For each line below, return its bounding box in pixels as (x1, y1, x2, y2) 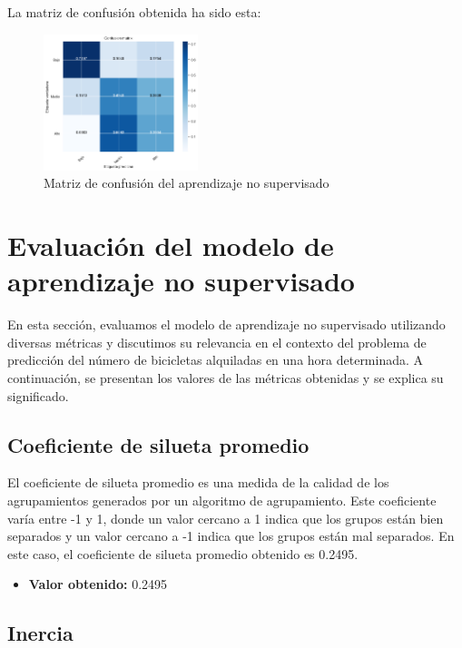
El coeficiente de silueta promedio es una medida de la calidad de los (7, 473, 389, 492)
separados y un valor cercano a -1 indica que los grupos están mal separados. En (7, 526, 455, 545)
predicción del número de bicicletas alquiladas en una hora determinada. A (7, 350, 424, 369)
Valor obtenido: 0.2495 (28, 574, 168, 594)
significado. (7, 386, 69, 405)
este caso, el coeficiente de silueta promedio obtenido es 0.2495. (7, 544, 359, 563)
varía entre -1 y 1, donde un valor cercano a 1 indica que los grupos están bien (7, 508, 444, 527)
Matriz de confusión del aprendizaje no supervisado (44, 173, 329, 192)
